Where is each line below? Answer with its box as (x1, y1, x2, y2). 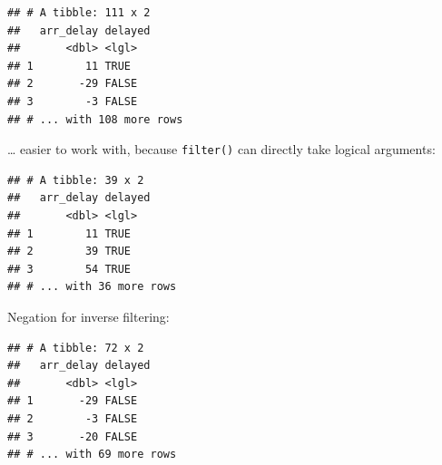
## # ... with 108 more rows (7, 112, 183, 126)
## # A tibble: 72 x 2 (7, 341, 144, 354)
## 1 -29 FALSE (7, 394, 138, 408)
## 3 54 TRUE (7, 262, 132, 276)
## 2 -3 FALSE (7, 412, 138, 425)
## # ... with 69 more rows (7, 448, 177, 461)
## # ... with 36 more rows (7, 280, 177, 294)
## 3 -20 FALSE (7, 430, 138, 443)
